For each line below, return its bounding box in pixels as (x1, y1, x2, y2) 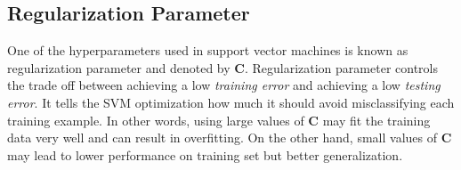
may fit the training (322, 110, 431, 129)
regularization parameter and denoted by (7, 58, 230, 77)
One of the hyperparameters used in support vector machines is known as (7, 41, 408, 60)
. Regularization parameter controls (244, 58, 438, 77)
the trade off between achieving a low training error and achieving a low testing (7, 76, 441, 94)
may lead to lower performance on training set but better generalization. (7, 145, 403, 164)
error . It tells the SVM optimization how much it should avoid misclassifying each (7, 93, 455, 111)
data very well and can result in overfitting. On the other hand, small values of (7, 128, 438, 147)
